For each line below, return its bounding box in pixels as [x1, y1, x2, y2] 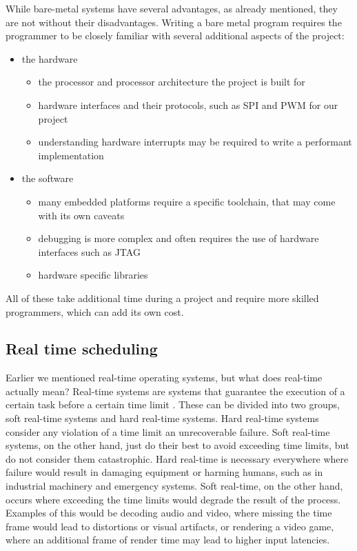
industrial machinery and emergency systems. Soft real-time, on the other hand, [6, 479, 343, 493]
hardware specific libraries [38, 268, 148, 282]
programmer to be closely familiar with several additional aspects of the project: [6, 28, 345, 43]
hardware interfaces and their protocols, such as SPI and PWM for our [38, 97, 338, 112]
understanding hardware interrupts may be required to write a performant [38, 134, 352, 149]
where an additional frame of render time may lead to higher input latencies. [6, 532, 330, 547]
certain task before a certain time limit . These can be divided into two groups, [6, 397, 340, 412]
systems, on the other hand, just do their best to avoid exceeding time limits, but [6, 438, 349, 452]
